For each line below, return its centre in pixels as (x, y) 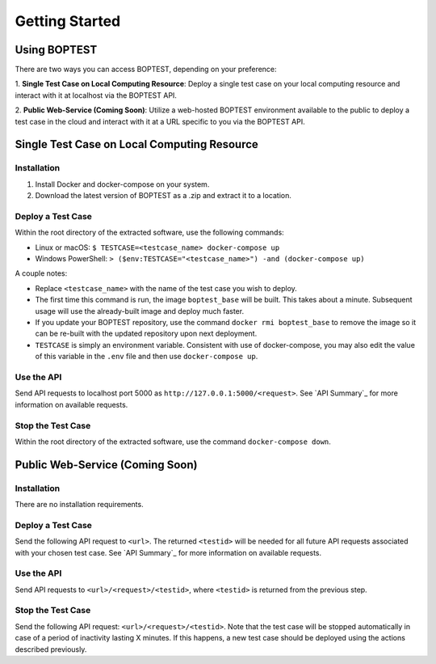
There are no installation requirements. (80, 505)
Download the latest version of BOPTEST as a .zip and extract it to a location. (163, 196)
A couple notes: (41, 273)
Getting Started (68, 21)
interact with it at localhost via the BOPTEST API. (96, 95)
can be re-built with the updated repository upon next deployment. (146, 334)
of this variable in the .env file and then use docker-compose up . (147, 357)
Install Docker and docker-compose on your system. (122, 184)
